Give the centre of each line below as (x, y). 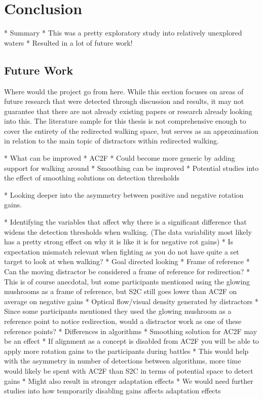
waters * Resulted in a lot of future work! (68, 42)
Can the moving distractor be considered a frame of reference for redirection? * (127, 271)
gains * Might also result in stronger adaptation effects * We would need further (129, 380)
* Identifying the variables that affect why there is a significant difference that (125, 222)
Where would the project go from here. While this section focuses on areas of (124, 91)
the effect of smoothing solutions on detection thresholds (92, 178)
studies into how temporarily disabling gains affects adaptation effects (112, 391)
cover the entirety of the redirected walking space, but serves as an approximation (131, 131)
